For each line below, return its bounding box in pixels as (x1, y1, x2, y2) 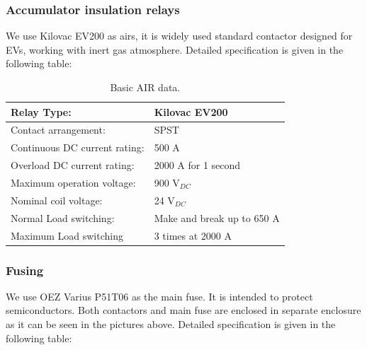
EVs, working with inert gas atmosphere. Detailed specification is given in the (6, 42, 344, 57)
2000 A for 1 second (154, 158, 241, 173)
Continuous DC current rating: (11, 140, 145, 155)
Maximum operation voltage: (11, 175, 136, 189)
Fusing (6, 261, 44, 279)
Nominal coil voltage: (11, 192, 103, 207)
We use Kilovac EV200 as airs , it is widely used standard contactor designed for (6, 28, 353, 43)
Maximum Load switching (11, 228, 123, 243)
